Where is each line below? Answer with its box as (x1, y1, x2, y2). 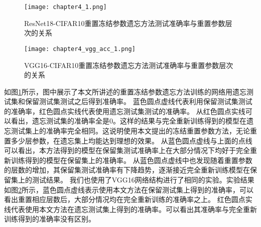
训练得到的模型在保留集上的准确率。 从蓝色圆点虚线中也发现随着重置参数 (11, 154, 252, 165)
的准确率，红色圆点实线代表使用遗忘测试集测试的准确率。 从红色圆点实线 (4, 105, 245, 116)
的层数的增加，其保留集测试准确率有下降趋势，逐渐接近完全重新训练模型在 (4, 164, 250, 175)
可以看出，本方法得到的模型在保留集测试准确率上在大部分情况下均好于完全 (4, 145, 250, 155)
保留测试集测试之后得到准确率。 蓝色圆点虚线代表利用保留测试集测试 (25, 96, 252, 106)
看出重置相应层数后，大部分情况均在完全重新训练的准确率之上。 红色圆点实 (4, 194, 252, 204)
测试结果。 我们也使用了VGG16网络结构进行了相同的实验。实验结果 (32, 174, 254, 185)
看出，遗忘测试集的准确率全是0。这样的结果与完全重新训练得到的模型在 (11, 115, 246, 126)
